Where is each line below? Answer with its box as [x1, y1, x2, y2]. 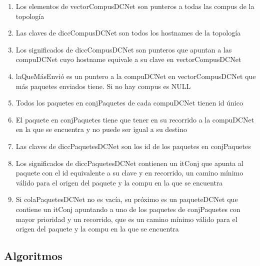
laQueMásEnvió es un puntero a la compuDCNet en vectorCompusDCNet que [15, 70, 256, 81]
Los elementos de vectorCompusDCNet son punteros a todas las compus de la [15, 1, 254, 11]
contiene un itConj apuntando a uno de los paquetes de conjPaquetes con [15, 203, 240, 214]
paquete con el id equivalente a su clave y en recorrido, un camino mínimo [15, 167, 243, 178]
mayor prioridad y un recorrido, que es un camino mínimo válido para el [15, 213, 237, 224]
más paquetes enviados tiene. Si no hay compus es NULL [15, 80, 191, 91]
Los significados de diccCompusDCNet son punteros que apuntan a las [15, 44, 232, 54]
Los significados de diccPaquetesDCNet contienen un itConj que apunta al [15, 157, 243, 168]
